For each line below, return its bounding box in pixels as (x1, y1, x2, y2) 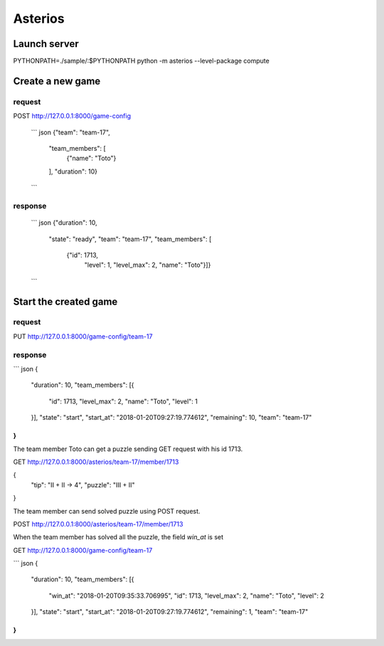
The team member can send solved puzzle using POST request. (13, 507, 201, 515)
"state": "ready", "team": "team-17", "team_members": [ (48, 235, 212, 243)
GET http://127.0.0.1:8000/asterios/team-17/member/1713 (13, 457, 179, 466)
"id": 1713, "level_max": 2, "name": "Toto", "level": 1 (48, 397, 198, 406)
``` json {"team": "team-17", (31, 128, 110, 137)
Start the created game (13, 295, 118, 307)
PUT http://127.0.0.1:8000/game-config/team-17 (13, 332, 153, 341)
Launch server (13, 38, 80, 50)
